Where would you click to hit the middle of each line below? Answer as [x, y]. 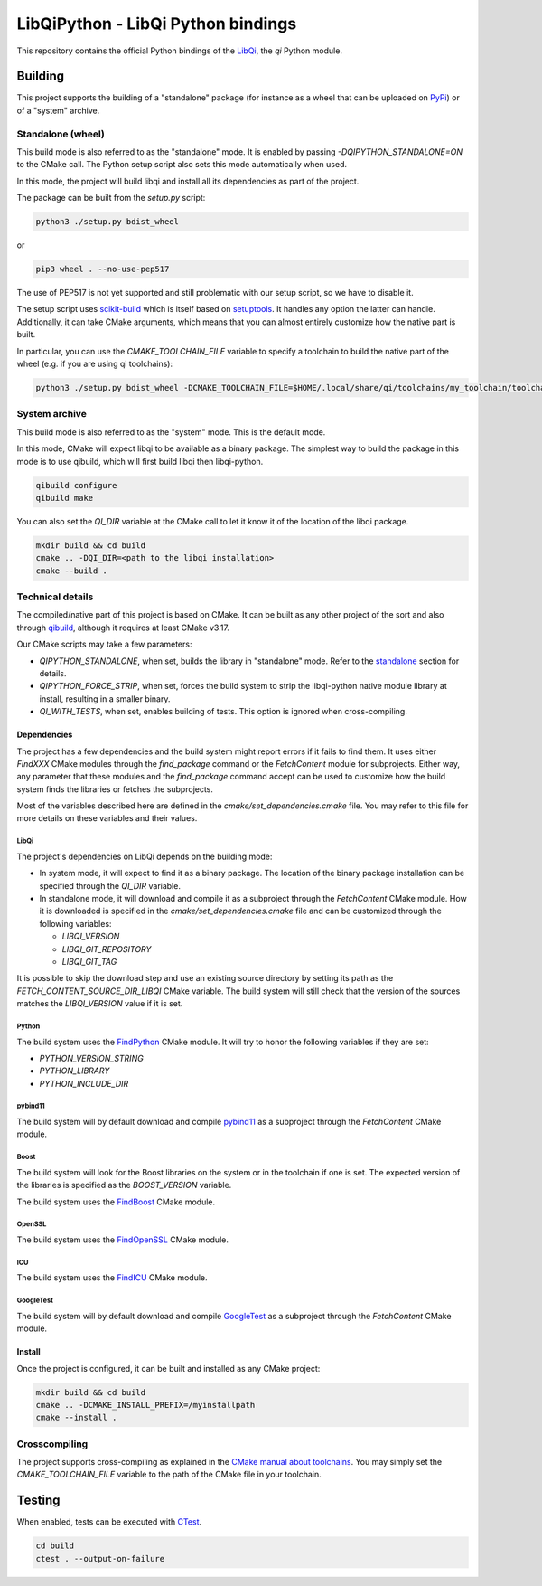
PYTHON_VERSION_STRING [91, 1058]
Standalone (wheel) [61, 134]
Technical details [55, 597]
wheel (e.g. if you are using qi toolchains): [95, 364]
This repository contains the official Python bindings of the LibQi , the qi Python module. [180, 51]
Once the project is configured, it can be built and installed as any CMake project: [168, 1368]
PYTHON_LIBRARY [75, 1071]
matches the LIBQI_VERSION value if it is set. [100, 1004]
